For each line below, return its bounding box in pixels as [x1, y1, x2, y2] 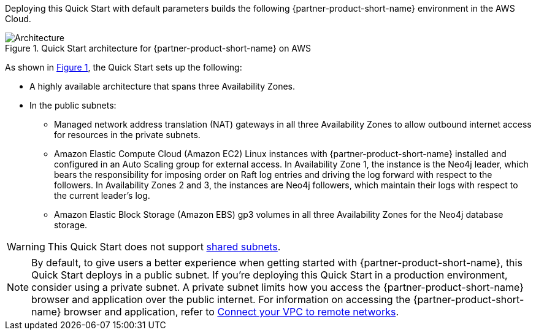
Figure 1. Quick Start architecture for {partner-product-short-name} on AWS [5, 43, 312, 53]
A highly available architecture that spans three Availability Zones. [29, 81, 296, 91]
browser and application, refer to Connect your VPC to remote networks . [63, 306, 399, 318]
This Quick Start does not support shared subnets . [47, 241, 281, 253]
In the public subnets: [29, 100, 117, 110]
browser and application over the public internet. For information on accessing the [31, 293, 411, 306]
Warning [7, 241, 45, 253]
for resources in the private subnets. [54, 129, 201, 140]
